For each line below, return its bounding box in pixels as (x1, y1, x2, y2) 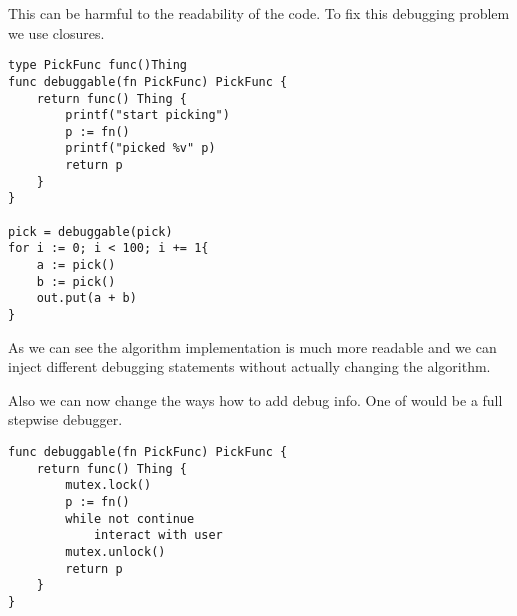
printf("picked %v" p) (65, 141, 216, 156)
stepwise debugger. (8, 409, 123, 430)
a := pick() (36, 258, 116, 273)
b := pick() (36, 274, 116, 289)
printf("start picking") (65, 108, 230, 123)
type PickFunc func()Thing (8, 58, 187, 73)
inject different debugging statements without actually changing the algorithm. (8, 356, 491, 377)
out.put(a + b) (36, 291, 137, 306)
